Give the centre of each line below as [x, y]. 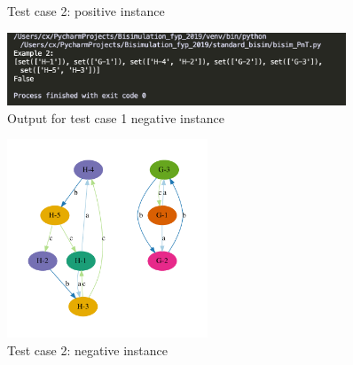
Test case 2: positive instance [86, 11]
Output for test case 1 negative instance [116, 117]
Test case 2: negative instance [88, 349]
